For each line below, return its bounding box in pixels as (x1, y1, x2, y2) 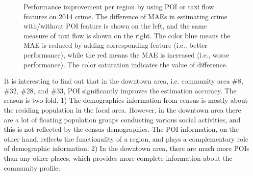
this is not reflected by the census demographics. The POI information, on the (4, 124, 239, 134)
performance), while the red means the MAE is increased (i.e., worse (24, 49, 229, 59)
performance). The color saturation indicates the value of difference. (24, 59, 228, 69)
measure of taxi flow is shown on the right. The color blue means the (24, 30, 230, 40)
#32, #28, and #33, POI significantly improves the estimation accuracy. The (4, 85, 237, 95)
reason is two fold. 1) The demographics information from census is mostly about (4, 95, 248, 105)
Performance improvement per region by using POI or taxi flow (24, 1, 214, 11)
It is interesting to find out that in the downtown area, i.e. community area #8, (4, 76, 243, 86)
